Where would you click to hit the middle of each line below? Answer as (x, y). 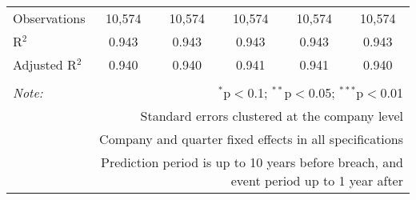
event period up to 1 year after (317, 180)
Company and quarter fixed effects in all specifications (251, 139)
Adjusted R (45, 64)
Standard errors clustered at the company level (272, 116)
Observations (49, 18)
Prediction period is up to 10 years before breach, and (252, 162)
